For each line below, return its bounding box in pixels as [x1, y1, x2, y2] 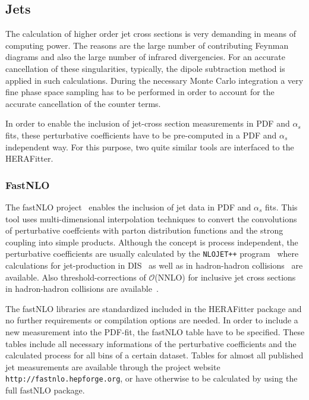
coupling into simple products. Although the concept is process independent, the [5, 235, 298, 248]
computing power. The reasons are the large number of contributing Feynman [5, 39, 289, 51]
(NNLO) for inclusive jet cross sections [154, 270, 296, 283]
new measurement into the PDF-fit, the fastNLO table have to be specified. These [5, 325, 305, 338]
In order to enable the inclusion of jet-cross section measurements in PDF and [5, 117, 290, 130]
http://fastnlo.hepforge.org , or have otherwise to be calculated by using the [5, 372, 298, 385]
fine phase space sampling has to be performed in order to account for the [5, 86, 275, 98]
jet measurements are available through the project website [5, 360, 220, 373]
